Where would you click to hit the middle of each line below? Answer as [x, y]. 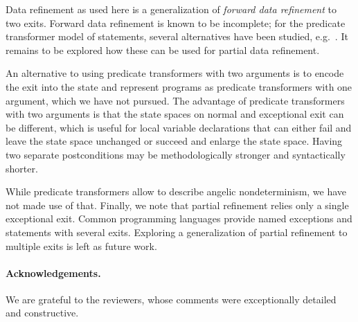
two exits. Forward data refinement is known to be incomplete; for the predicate [176, 23]
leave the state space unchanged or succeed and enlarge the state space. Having [174, 141]
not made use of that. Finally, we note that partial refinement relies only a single [177, 205]
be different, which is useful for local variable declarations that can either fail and [179, 127]
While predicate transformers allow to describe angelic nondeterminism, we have [176, 191]
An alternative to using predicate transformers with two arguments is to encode [175, 73]
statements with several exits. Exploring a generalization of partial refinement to [177, 232]
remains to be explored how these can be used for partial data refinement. [163, 50]
